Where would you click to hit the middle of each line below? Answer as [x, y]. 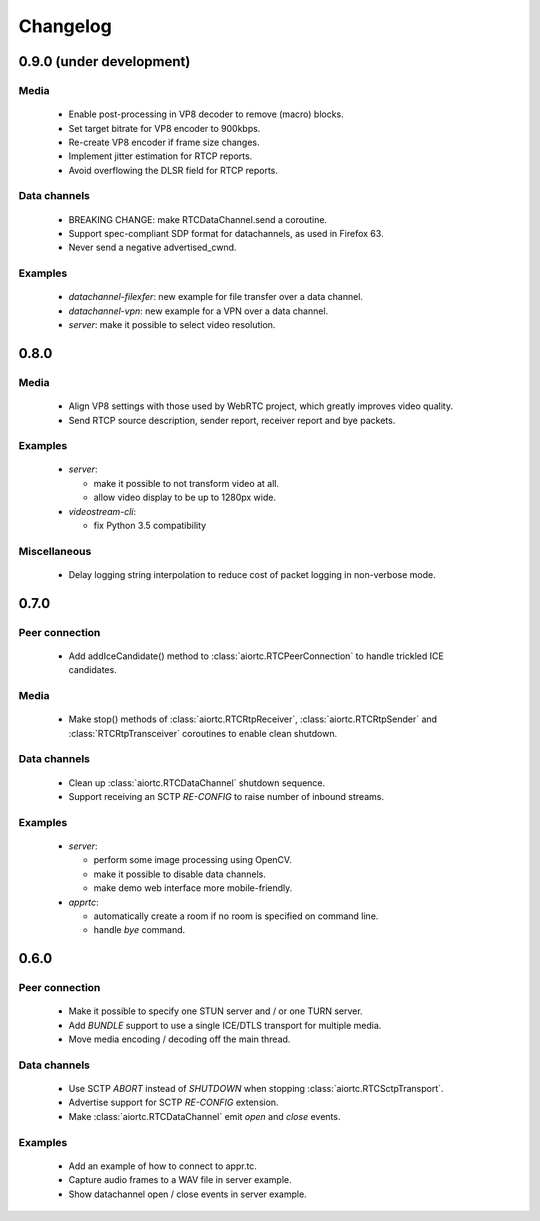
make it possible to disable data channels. [180, 874]
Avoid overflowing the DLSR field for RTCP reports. [173, 170]
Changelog [65, 26]
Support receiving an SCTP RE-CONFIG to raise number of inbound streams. [226, 797]
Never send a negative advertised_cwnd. [152, 247]
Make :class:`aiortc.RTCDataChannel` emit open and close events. [204, 1116]
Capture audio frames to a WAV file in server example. [180, 1180]
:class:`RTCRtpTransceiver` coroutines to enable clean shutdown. [203, 733]
